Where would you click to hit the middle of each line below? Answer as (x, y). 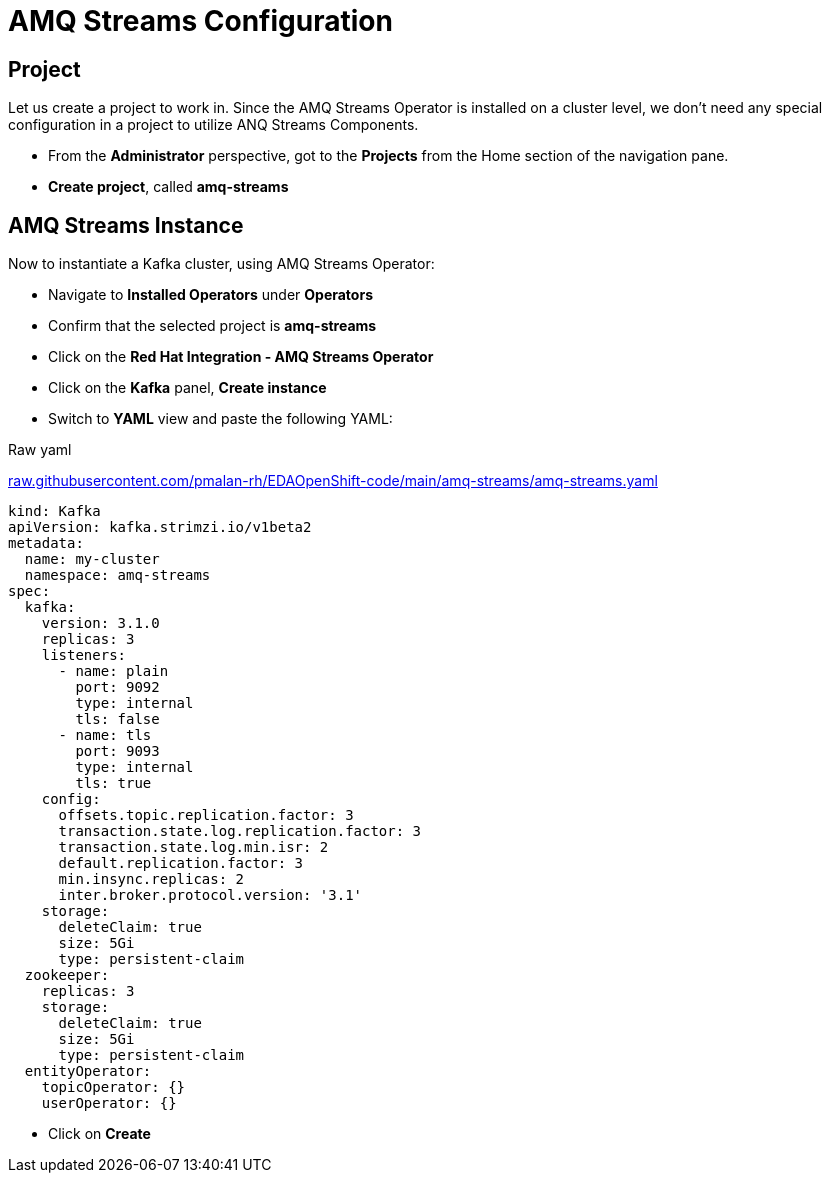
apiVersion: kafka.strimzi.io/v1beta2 (160, 527)
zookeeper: (67, 975)
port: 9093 (117, 751)
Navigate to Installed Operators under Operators (210, 295)
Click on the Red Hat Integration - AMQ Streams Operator (241, 357)
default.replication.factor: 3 (181, 863)
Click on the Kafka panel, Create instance (187, 388)
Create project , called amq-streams (168, 187)
